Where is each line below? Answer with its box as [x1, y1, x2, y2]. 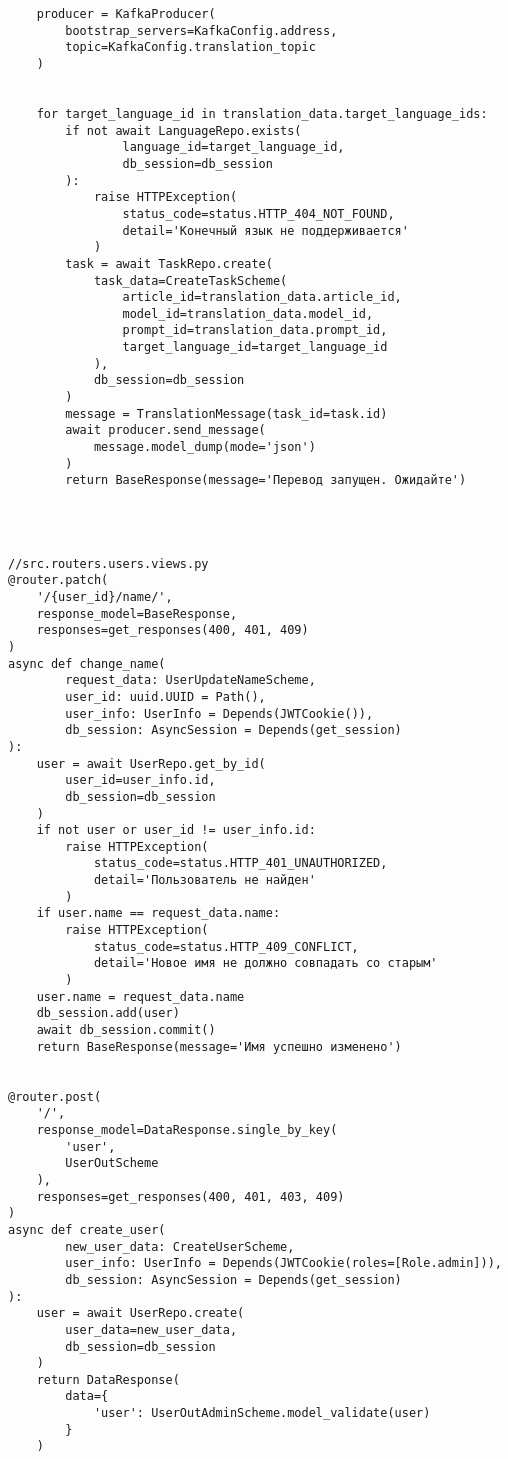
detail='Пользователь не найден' [93, 873, 316, 888]
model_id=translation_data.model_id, [122, 306, 374, 321]
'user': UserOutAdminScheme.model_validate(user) [93, 1406, 431, 1421]
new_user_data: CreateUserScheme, [65, 1239, 295, 1254]
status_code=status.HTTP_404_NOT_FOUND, [122, 206, 395, 221]
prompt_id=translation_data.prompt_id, [122, 323, 388, 338]
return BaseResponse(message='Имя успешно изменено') [36, 1039, 402, 1054]
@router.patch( [8, 573, 109, 588]
